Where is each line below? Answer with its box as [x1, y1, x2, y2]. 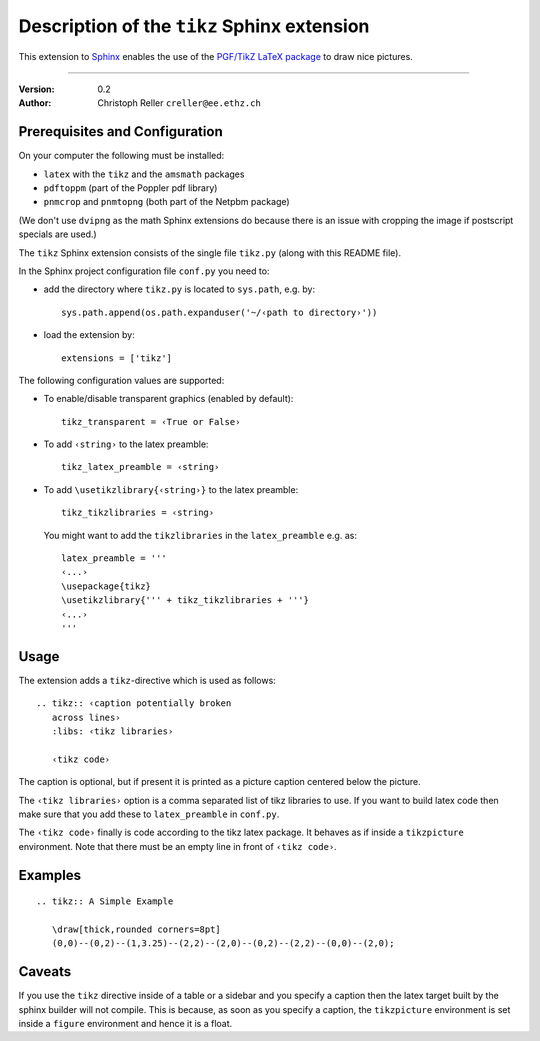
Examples [18, 866, 82, 884]
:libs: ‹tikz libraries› [51, 726, 174, 737]
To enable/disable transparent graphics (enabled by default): [43, 393, 294, 405]
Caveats [18, 963, 72, 980]
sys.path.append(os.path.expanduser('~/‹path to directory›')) [61, 306, 378, 318]
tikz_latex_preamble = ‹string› [61, 461, 220, 473]
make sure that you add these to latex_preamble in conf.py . [18, 808, 280, 820]
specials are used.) [18, 228, 97, 240]
